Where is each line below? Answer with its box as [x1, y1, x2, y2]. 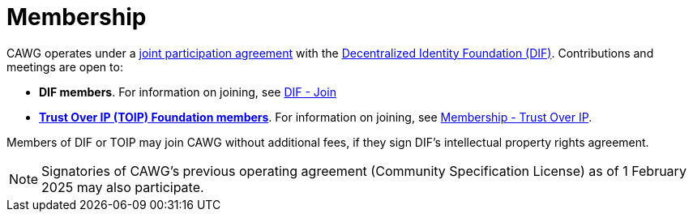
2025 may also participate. [41, 178, 204, 195]
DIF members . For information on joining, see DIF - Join [39, 84, 336, 99]
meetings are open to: [6, 59, 123, 74]
